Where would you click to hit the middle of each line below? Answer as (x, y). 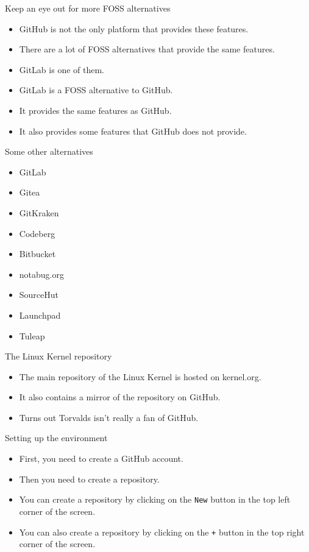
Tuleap (32, 335)
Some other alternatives (49, 151)
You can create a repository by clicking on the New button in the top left (155, 499)
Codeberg (37, 233)
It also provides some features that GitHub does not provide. (133, 131)
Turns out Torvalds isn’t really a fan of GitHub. (109, 417)
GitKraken (39, 212)
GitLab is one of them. (62, 69)
